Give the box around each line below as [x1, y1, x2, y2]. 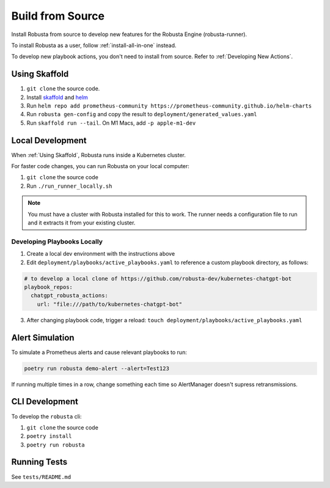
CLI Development [11, 396, 79, 407]
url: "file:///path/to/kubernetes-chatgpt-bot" [37, 300, 183, 308]
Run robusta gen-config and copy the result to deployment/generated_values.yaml [26, 111, 257, 118]
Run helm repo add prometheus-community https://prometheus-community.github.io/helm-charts [26, 102, 312, 109]
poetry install [26, 433, 73, 440]
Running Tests [11, 457, 67, 467]
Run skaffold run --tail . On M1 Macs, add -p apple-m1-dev [26, 119, 196, 127]
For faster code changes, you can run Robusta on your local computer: [11, 163, 189, 170]
